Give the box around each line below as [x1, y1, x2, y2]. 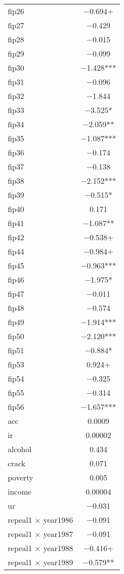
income [8, 486, 31, 497]
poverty [8, 472, 33, 483]
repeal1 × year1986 [8, 514, 73, 525]
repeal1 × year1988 [8, 542, 73, 554]
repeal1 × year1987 [8, 528, 73, 539]
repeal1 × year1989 [8, 556, 73, 568]
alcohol [8, 443, 31, 455]
